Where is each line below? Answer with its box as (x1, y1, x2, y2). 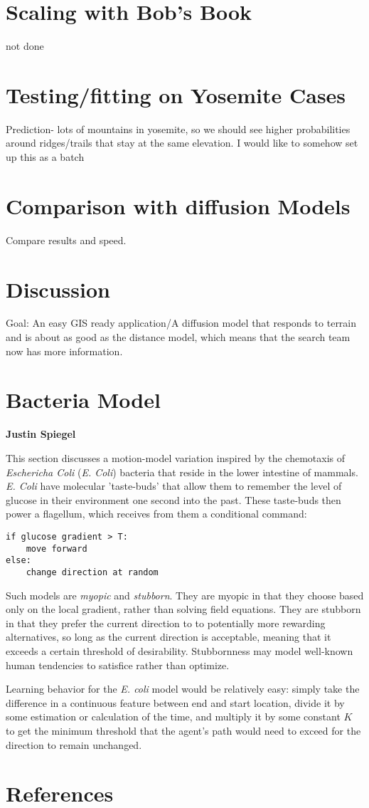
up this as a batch (6, 149, 85, 164)
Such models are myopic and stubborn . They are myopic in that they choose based (6, 587, 364, 602)
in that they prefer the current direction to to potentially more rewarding (6, 615, 326, 630)
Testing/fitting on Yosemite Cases (6, 80, 346, 109)
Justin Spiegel (6, 426, 76, 441)
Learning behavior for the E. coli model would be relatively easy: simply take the (6, 681, 360, 696)
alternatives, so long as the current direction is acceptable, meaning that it (6, 629, 331, 644)
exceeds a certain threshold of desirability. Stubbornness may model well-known (6, 643, 353, 658)
